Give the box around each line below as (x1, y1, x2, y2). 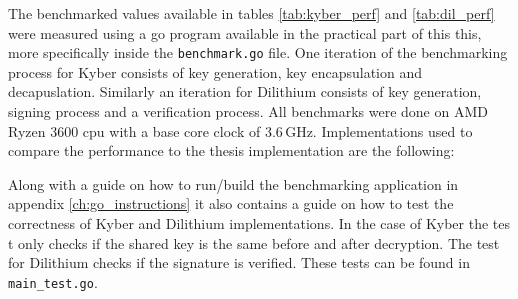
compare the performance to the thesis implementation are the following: (8, 140, 455, 161)
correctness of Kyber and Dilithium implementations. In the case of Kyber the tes (8, 213, 510, 233)
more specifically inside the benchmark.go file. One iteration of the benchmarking (8, 42, 508, 63)
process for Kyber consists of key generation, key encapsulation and (8, 61, 423, 82)
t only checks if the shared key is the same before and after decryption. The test (8, 232, 500, 253)
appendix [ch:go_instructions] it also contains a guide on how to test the (8, 193, 454, 214)
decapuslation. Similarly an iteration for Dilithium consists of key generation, (8, 81, 482, 102)
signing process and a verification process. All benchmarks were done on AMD (8, 101, 488, 122)
